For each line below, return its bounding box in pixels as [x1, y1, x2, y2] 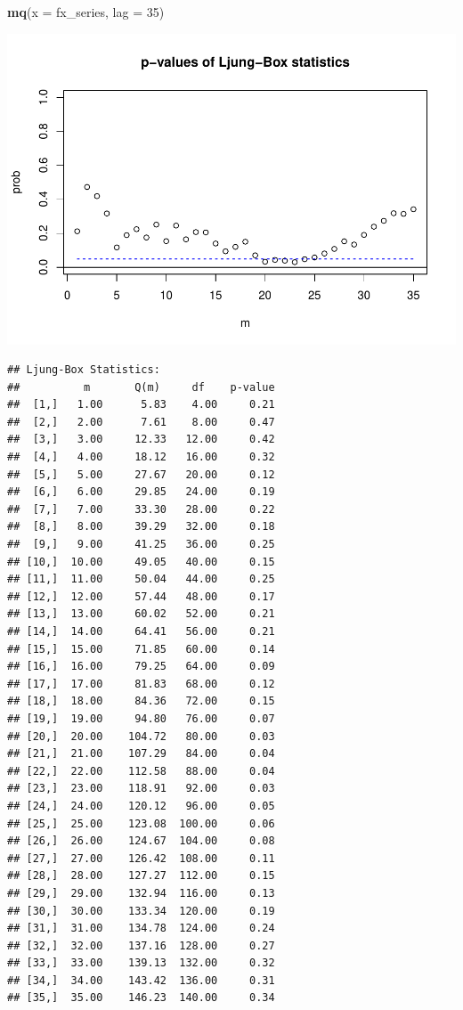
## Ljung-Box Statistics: [7, 363, 160, 377]
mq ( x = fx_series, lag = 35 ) [7, 3, 165, 20]
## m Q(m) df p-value [7, 380, 275, 394]
